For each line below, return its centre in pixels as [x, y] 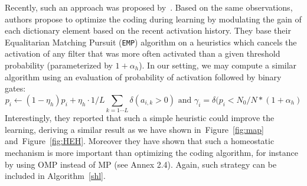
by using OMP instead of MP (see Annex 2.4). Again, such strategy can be [141, 164]
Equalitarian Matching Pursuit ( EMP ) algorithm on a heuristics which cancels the [151, 42]
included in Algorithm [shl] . [55, 176]
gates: [15, 88]
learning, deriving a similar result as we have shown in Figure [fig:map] [134, 129]
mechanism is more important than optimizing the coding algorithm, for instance [152, 152]
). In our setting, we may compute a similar [218, 65]
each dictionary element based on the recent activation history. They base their [148, 30]
